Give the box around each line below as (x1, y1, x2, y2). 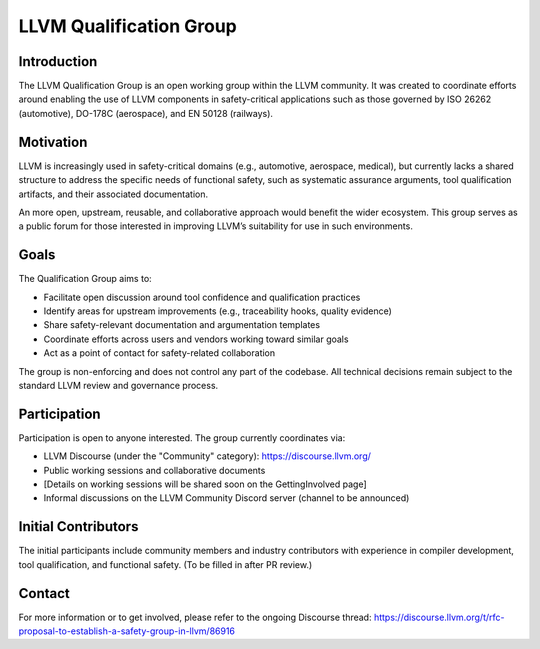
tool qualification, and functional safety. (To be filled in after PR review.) (18, 558, 313, 570)
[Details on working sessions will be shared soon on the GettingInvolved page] (43, 478, 367, 490)
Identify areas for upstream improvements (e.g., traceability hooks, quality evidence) (43, 305, 392, 317)
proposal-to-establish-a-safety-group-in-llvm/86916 (18, 625, 235, 637)
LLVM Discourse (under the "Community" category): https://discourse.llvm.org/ (43, 450, 372, 462)
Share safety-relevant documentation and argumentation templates (43, 319, 320, 331)
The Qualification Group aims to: (18, 273, 152, 285)
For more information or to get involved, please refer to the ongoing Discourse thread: (18, 611, 372, 623)
